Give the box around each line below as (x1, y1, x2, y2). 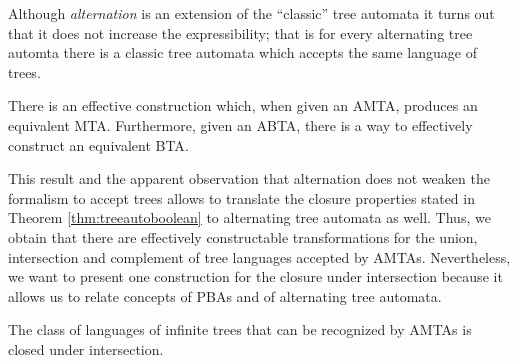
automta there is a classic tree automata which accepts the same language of (8, 42, 477, 63)
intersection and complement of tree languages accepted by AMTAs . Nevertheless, (8, 246, 511, 267)
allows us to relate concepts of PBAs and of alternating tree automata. (8, 285, 442, 306)
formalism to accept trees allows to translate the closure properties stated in (8, 187, 475, 208)
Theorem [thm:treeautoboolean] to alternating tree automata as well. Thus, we (8, 207, 491, 228)
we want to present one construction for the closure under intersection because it (8, 266, 503, 287)
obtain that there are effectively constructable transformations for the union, (8, 226, 478, 247)
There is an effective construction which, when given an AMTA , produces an (8, 95, 478, 116)
